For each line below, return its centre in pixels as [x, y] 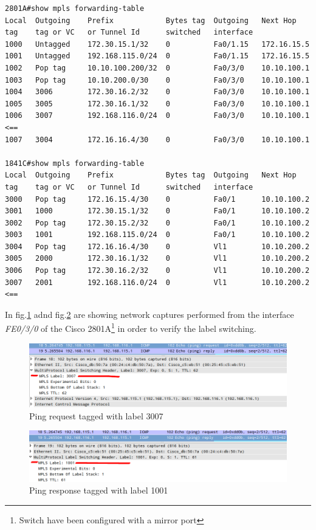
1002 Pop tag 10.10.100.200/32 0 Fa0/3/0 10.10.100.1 [157, 68]
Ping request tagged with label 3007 [96, 415]
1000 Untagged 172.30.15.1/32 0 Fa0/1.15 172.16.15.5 [157, 44]
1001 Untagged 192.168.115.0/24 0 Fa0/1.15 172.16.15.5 [157, 56]
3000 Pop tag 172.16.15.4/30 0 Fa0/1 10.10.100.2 [157, 199]
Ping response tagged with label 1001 [99, 490]
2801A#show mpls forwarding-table [75, 9]
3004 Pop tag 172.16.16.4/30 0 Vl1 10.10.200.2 [157, 246]
